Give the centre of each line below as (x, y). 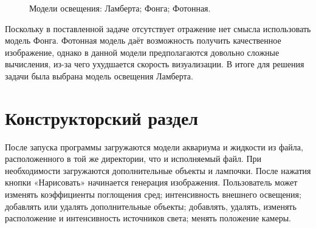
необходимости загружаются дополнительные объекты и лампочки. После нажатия (158, 170)
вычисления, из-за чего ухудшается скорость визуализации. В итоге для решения (155, 64)
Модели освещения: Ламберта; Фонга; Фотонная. (120, 8)
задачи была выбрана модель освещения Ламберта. (99, 75)
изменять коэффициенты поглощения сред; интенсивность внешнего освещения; (153, 194)
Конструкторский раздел (102, 117)
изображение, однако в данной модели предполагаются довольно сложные (142, 52)
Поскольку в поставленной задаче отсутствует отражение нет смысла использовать (158, 28)
